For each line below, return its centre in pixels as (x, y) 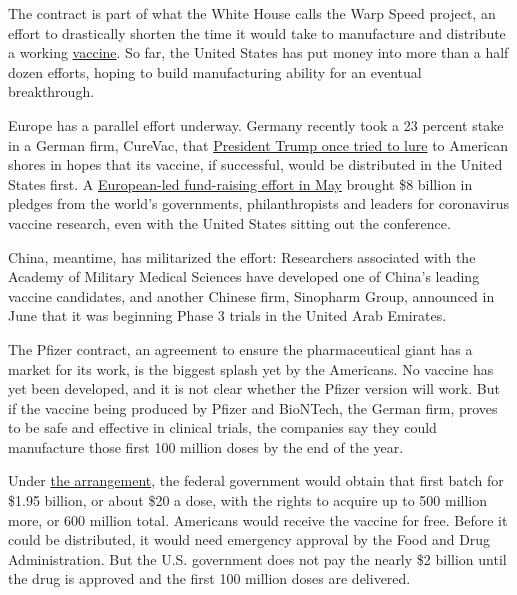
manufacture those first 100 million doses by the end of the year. (206, 446)
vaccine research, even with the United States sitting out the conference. (229, 222)
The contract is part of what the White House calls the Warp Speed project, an (252, 13)
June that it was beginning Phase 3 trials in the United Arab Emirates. (227, 315)
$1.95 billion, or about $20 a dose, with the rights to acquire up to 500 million (248, 500)
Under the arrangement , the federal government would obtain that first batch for (256, 480)
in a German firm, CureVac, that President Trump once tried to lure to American (258, 144)
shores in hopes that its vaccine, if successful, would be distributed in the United (255, 164)
